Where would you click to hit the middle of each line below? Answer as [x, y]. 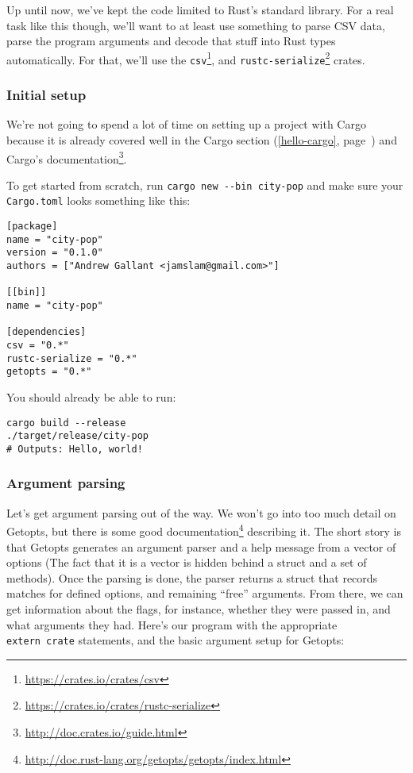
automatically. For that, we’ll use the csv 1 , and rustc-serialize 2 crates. [186, 58]
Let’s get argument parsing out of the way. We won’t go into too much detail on [201, 512]
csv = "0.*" [38, 345]
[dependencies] [46, 332]
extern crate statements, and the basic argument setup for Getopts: [176, 640]
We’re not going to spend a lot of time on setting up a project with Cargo [186, 124]
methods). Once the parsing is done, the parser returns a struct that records [192, 577]
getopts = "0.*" [49, 372]
